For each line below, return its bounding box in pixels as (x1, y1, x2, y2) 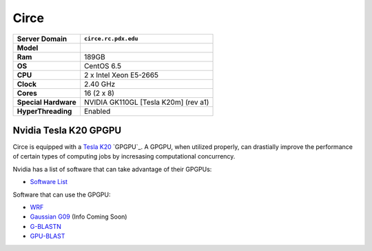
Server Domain (17, 34, 68, 43)
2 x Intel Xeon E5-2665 (83, 70, 158, 79)
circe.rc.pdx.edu (83, 35, 138, 43)
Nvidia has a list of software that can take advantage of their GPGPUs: (12, 165, 212, 173)
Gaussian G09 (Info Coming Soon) (30, 212, 127, 221)
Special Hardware (17, 97, 76, 107)
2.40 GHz (83, 79, 116, 89)
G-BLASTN (30, 222, 62, 230)
